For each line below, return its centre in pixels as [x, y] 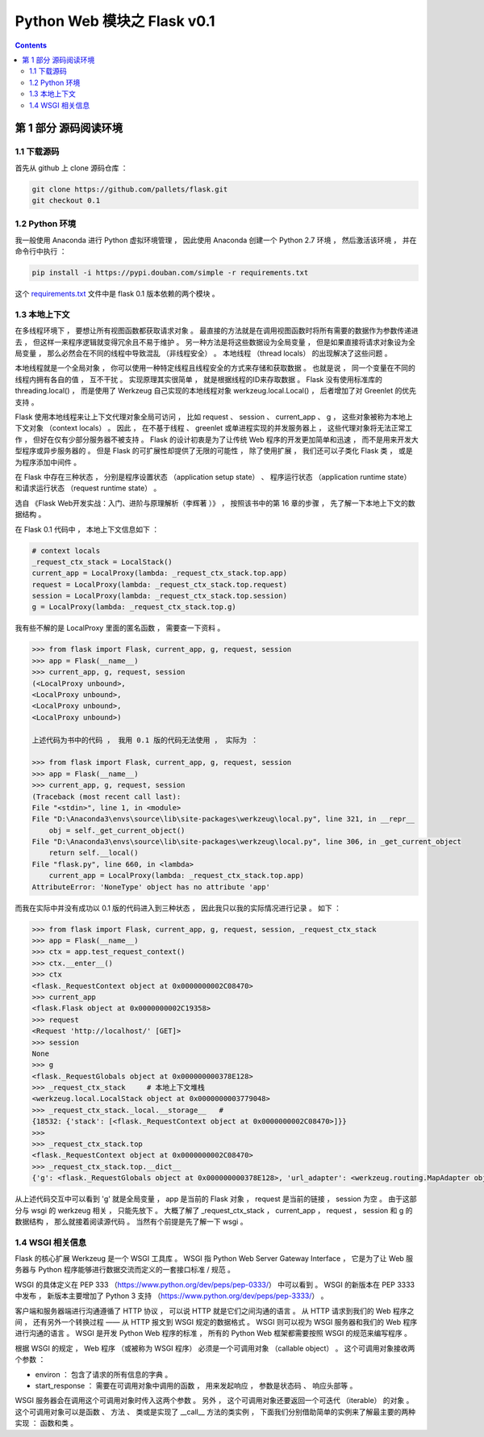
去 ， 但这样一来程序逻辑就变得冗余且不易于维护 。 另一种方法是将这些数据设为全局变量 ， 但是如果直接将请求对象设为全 [215, 342]
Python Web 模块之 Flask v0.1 [115, 21]
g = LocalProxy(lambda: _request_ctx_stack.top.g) [134, 607]
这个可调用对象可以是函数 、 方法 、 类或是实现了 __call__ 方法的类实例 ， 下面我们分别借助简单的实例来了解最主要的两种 [215, 1412]
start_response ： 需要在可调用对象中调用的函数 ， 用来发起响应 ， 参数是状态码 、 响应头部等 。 [196, 1386]
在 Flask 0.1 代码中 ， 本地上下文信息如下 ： [87, 529]
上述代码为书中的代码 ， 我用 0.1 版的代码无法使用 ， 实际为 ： [145, 740]
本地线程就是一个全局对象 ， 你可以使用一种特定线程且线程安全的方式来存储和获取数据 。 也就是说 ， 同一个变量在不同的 [215, 368]
